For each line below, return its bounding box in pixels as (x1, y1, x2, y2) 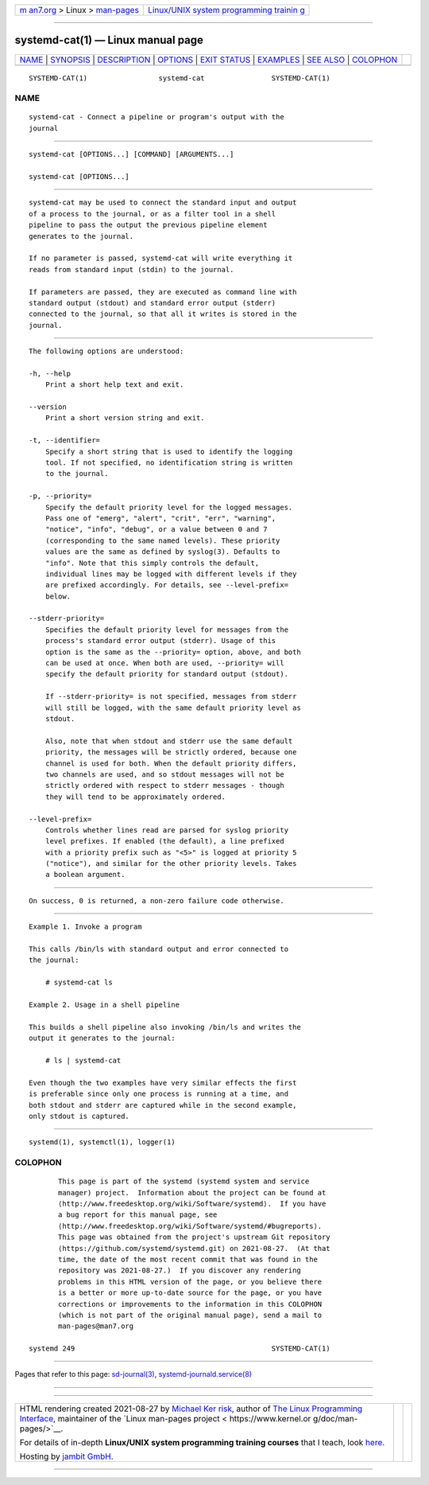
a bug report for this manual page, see (58, 1210, 218, 1219)
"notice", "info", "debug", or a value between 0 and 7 (44, 525, 268, 534)
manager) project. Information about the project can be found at (58, 1188, 327, 1197)
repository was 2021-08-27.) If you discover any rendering (58, 1266, 301, 1275)
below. (44, 591, 71, 601)
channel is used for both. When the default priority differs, (44, 758, 297, 768)
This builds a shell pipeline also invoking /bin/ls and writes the (29, 1023, 301, 1031)
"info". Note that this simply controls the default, (44, 558, 260, 567)
